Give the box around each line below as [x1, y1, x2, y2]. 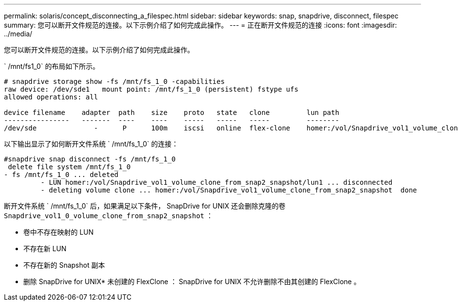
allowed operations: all [4, 93, 98, 101]
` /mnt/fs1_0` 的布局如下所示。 [4, 62, 99, 70]
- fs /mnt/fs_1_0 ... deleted [4, 171, 119, 178]
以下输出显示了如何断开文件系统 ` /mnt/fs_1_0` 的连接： [4, 140, 179, 148]
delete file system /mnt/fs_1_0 [8, 163, 131, 171]
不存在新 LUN [23, 244, 66, 253]
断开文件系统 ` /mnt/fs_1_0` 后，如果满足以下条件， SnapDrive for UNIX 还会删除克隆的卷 [4, 202, 286, 210]
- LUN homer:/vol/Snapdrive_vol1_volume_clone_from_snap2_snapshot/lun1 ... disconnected [40, 178, 393, 186]
